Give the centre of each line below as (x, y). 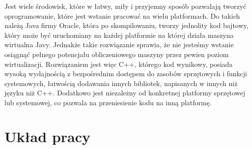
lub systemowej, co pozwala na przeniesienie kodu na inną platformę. (108, 102)
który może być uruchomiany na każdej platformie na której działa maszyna (119, 35)
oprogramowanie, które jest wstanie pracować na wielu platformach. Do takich (122, 15)
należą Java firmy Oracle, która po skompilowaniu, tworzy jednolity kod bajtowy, (126, 25)
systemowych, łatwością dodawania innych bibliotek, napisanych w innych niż (121, 83)
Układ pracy (48, 136)
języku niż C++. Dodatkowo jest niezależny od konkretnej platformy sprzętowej (125, 93)
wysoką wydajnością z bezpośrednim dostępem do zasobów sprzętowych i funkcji (126, 74)
